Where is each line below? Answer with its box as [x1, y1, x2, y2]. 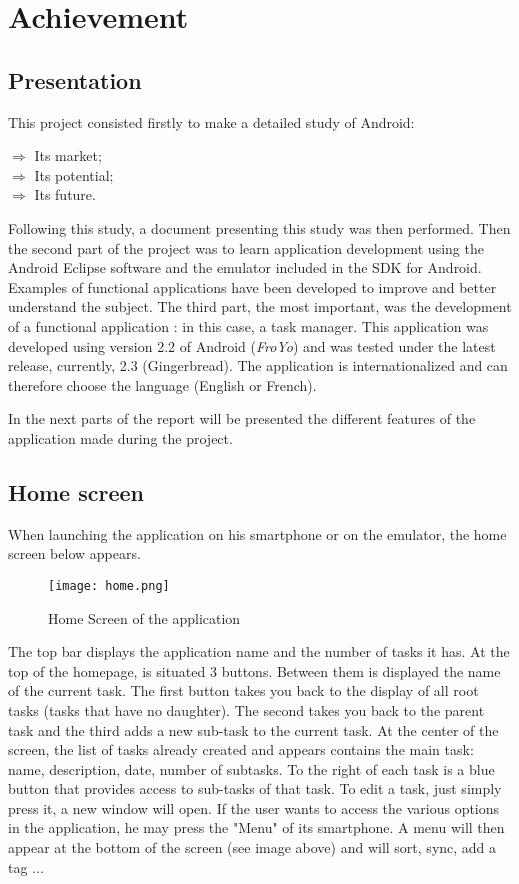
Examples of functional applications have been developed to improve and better [8, 276, 497, 297]
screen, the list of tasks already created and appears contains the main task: [8, 739, 474, 760]
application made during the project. [8, 427, 233, 448]
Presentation [8, 64, 142, 95]
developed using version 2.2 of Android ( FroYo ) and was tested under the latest [8, 335, 496, 356]
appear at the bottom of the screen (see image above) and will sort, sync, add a [8, 837, 497, 858]
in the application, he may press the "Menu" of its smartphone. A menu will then [8, 817, 505, 838]
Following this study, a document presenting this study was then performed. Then [8, 217, 511, 238]
